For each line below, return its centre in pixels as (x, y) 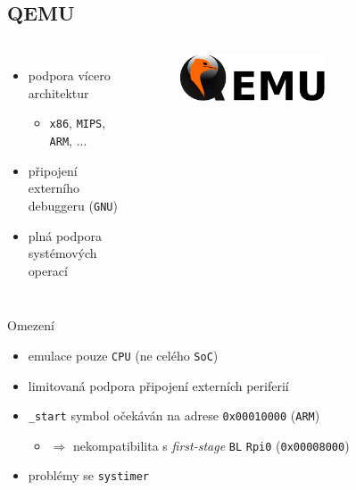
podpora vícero (69, 75)
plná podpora (65, 235)
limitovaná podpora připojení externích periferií (158, 385)
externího (54, 188)
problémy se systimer (88, 475)
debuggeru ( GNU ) (73, 205)
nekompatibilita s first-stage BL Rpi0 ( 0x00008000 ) (211, 445)
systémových (62, 253)
